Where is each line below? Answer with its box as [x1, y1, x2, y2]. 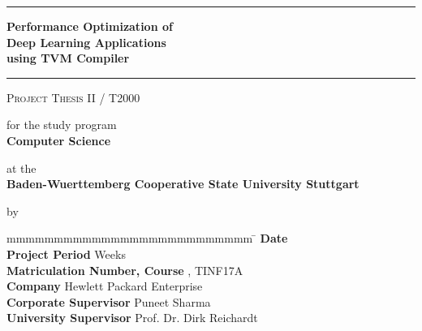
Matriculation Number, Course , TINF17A [6, 261, 243, 278]
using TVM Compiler [6, 49, 130, 67]
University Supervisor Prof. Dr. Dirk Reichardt [6, 309, 258, 326]
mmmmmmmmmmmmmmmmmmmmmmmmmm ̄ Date [6, 230, 288, 247]
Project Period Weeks [6, 245, 126, 262]
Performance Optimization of [6, 18, 173, 34]
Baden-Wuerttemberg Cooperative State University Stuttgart [6, 175, 360, 192]
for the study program [6, 116, 117, 133]
